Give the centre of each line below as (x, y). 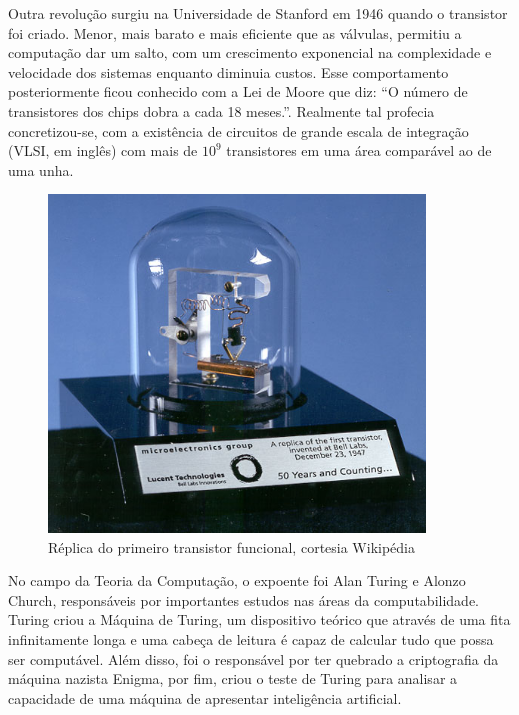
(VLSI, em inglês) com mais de (103, 150)
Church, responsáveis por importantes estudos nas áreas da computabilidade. (243, 599)
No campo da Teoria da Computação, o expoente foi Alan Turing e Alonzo (237, 580)
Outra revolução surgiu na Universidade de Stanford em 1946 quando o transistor (258, 13)
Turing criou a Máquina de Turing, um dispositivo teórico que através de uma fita (259, 619)
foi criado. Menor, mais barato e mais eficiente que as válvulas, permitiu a (235, 32)
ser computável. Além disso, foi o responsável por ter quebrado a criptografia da (253, 658)
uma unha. (41, 169)
